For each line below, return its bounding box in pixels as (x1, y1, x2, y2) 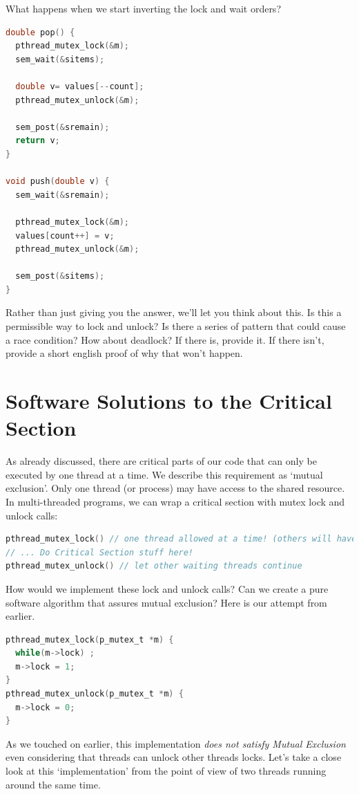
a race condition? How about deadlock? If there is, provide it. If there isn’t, (6, 332, 324, 347)
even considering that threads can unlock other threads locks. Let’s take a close (6, 750, 342, 764)
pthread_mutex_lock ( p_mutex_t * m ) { (6, 634, 174, 645)
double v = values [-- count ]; (15, 81, 144, 91)
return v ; (15, 136, 60, 146)
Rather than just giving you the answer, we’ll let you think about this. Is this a (6, 305, 342, 320)
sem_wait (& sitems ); (15, 54, 105, 64)
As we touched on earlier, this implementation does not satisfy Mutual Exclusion (6, 736, 346, 750)
